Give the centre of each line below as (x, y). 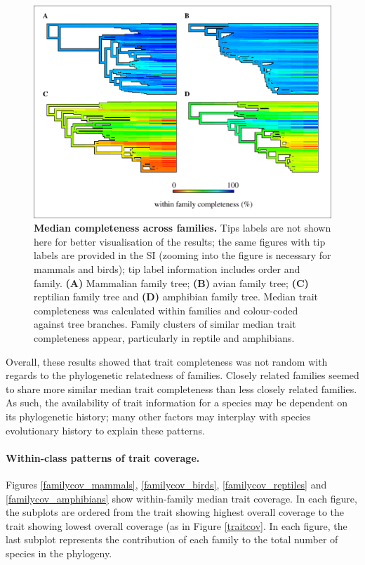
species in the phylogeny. (59, 553)
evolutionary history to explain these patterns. (105, 430)
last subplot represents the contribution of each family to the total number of (172, 539)
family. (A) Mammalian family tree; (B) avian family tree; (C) (171, 282)
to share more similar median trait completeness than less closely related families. (181, 388)
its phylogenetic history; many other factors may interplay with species (158, 416)
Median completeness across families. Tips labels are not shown (182, 228)
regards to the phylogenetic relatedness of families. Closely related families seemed (182, 375)
